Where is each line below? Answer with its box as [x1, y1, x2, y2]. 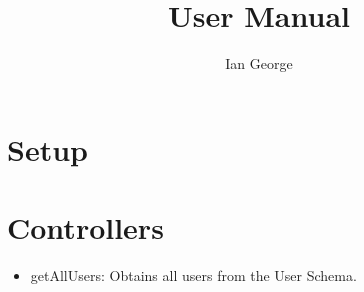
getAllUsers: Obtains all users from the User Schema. [30, 265, 357, 286]
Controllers [7, 207, 164, 248]
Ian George [225, 53, 293, 74]
